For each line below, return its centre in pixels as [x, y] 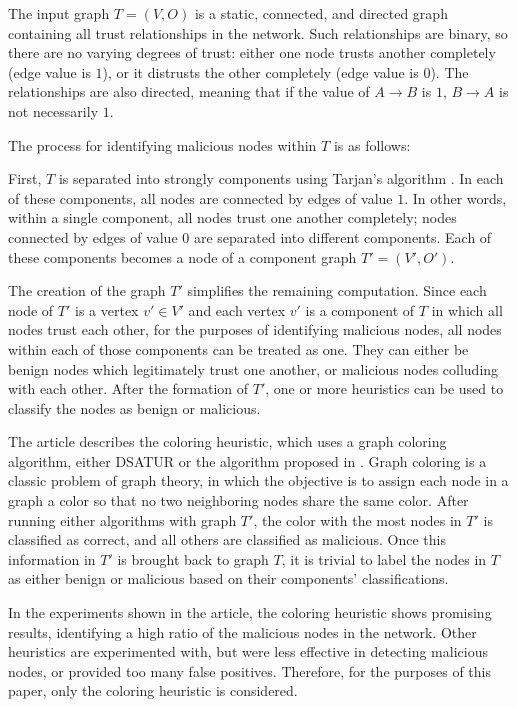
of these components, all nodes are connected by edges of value [200, 197]
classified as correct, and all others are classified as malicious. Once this [227, 539]
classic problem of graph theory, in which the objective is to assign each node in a [258, 480]
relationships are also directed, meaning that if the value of [189, 91]
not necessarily [53, 110]
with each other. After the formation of [128, 388]
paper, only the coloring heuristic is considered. [153, 690]
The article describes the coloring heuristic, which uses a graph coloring [227, 441]
